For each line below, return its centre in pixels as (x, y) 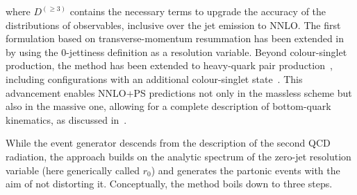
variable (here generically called (73, 170)
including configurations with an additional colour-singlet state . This (154, 78)
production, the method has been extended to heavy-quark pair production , (169, 65)
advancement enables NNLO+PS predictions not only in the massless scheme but (179, 92)
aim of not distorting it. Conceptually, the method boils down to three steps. (169, 184)
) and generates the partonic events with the (246, 170)
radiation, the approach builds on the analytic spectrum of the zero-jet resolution (178, 156)
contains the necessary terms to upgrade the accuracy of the (198, 11)
